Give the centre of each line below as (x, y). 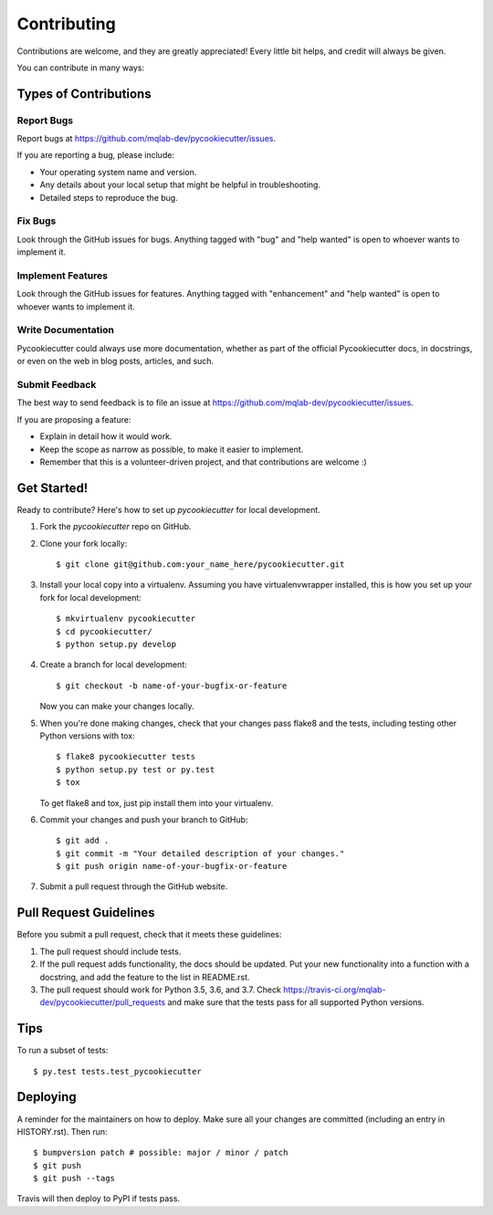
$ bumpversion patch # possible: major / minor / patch (161, 1153)
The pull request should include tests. (110, 951)
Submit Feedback (57, 385)
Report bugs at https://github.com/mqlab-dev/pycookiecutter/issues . (146, 139)
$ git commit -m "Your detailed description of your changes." (200, 853)
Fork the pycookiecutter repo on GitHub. (115, 527)
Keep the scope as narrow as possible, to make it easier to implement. (172, 449)
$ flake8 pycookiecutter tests (126, 757)
